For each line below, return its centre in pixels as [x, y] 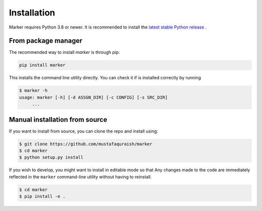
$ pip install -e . [42, 196]
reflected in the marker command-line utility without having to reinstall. [81, 177]
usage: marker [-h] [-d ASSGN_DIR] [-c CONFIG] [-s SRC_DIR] [93, 97]
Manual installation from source [58, 119]
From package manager [46, 41]
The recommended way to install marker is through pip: [64, 52]
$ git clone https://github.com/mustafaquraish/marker [86, 144]
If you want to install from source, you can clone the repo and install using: [83, 131]
